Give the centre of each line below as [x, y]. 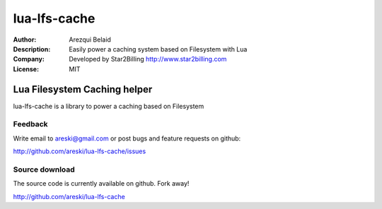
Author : [25, 40]
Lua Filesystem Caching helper [83, 89]
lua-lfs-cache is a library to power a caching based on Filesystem [109, 106]
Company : [29, 59]
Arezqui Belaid [90, 40]
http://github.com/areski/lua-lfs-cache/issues [80, 151]
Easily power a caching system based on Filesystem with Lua [158, 49]
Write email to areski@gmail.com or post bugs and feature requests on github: [127, 138]
